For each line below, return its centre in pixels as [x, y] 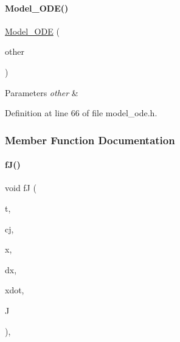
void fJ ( [21, 188]
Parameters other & [42, 92]
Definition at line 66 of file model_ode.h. [81, 113]
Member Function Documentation [90, 140]
